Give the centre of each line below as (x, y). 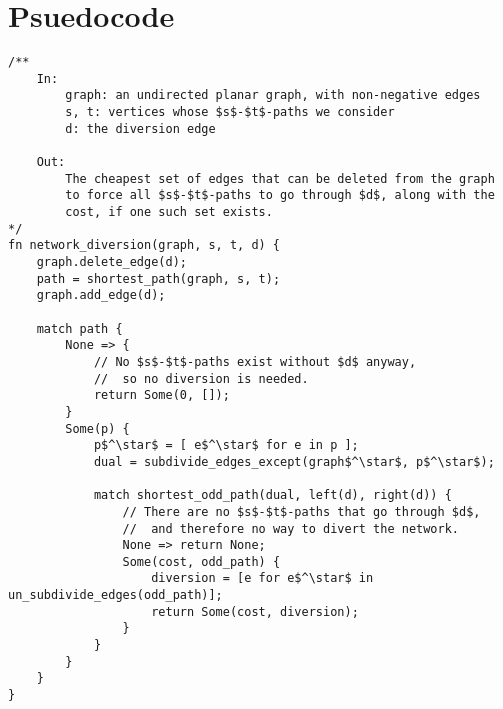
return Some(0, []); (161, 395)
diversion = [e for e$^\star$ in (262, 578)
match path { (79, 328)
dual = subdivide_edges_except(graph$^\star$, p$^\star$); (294, 461)
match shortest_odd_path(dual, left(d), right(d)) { (272, 495)
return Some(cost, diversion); (255, 611)
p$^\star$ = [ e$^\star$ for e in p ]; (226, 445)
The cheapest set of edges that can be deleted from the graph (280, 178)
